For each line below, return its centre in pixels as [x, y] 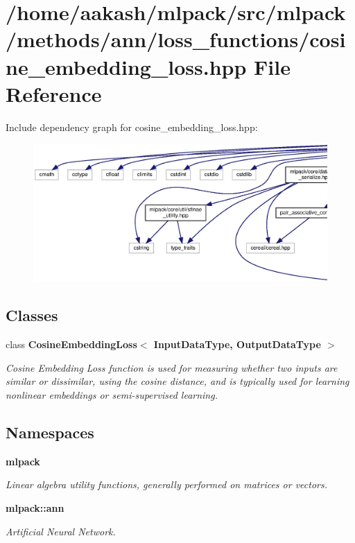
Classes [32, 315]
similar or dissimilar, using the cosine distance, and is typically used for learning [177, 381]
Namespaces [50, 432]
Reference [54, 93]
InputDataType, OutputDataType [237, 344]
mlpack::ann [35, 508]
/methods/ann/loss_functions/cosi [176, 39]
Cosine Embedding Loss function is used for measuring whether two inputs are [172, 367]
